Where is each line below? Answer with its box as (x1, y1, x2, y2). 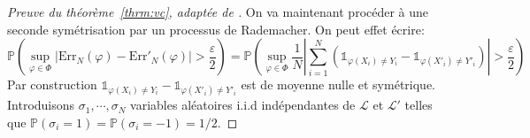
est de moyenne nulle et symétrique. (241, 75, 435, 94)
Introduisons (7, 96, 75, 114)
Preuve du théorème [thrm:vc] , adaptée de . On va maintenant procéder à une (7, 3, 429, 20)
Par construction (7, 75, 97, 94)
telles (404, 96, 433, 114)
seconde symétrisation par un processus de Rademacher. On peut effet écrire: (7, 19, 425, 38)
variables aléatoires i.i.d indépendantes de (130, 96, 356, 114)
